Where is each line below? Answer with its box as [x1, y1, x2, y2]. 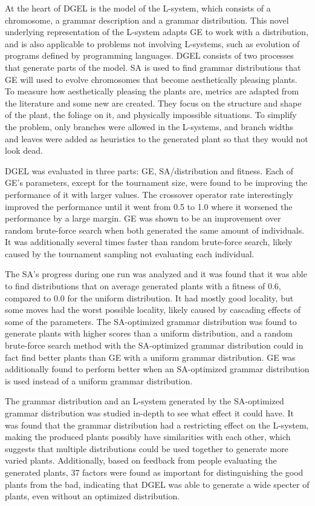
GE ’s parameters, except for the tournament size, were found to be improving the [5, 176, 308, 189]
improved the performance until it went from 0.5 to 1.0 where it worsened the [5, 200, 293, 212]
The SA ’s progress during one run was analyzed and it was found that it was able [5, 268, 307, 280]
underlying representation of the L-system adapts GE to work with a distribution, [5, 25, 309, 38]
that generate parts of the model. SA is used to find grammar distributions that [5, 61, 301, 73]
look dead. [5, 144, 44, 157]
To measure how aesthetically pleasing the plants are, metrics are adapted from [5, 85, 299, 97]
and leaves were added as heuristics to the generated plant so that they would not [5, 132, 308, 145]
